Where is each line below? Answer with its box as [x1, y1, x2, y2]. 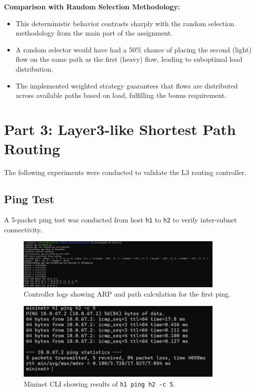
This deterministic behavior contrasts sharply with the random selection [15, 18, 234, 28]
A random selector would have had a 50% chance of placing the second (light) [15, 44, 252, 54]
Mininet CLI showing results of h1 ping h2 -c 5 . [24, 378, 175, 389]
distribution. [15, 63, 53, 74]
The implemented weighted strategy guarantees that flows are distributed [15, 80, 238, 90]
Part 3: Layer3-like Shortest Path [4, 119, 236, 139]
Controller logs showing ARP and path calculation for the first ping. [24, 289, 231, 299]
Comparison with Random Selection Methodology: [4, 1, 180, 11]
